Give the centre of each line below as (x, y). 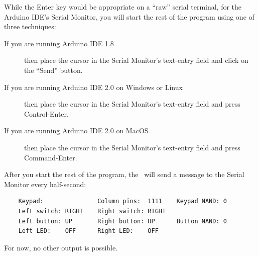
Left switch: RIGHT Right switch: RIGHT (92, 211)
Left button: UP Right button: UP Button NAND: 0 (122, 221)
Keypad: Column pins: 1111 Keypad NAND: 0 (122, 201)
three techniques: (30, 26)
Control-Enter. (46, 113)
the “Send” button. (53, 70)
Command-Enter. (51, 157)
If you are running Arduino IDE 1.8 (59, 43)
